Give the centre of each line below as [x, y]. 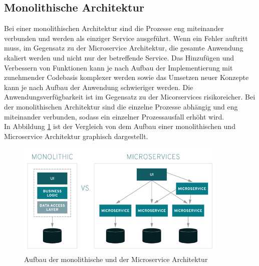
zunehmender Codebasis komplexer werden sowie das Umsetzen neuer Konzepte [126, 77]
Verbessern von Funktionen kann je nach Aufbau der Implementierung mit [118, 67]
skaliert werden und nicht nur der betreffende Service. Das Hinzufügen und [119, 57]
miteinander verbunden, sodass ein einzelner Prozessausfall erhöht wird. [114, 116]
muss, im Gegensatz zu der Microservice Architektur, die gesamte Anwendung [124, 48]
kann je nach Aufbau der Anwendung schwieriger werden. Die [99, 87]
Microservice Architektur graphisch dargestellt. [76, 136]
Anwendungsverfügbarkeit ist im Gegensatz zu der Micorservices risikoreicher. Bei [130, 97]
